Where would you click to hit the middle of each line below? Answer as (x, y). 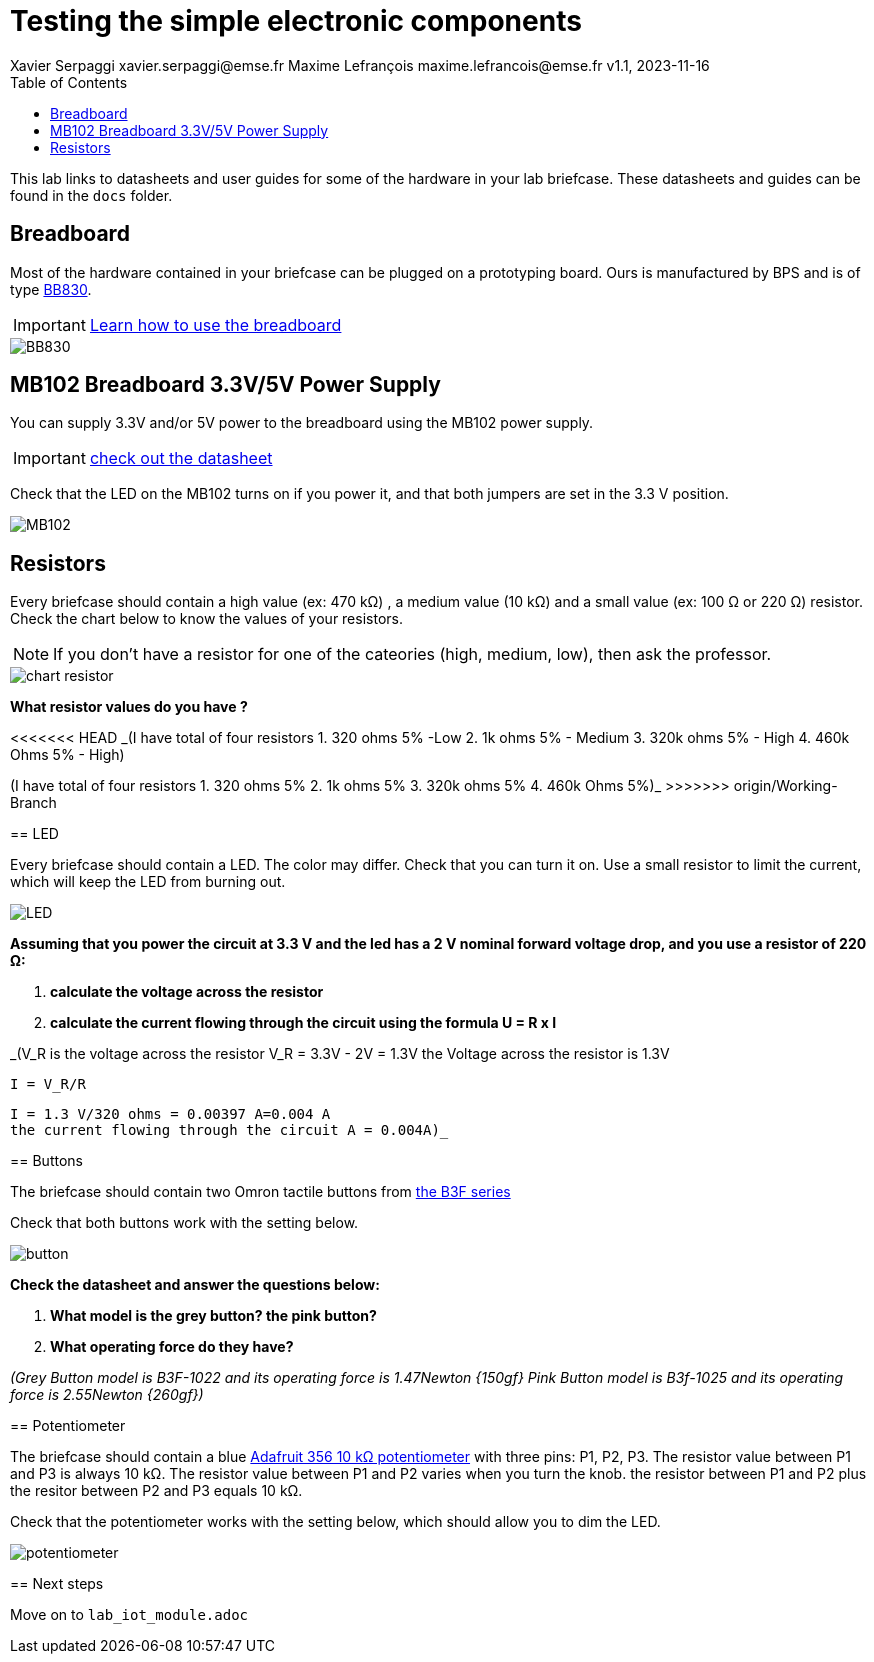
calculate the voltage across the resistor (187, 992)
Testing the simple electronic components (296, 21)
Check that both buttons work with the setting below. (184, 1223)
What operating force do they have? (172, 1347)
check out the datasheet (181, 458)
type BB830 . (51, 289)
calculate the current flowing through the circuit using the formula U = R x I (303, 1023)
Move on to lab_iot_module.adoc (129, 1615)
